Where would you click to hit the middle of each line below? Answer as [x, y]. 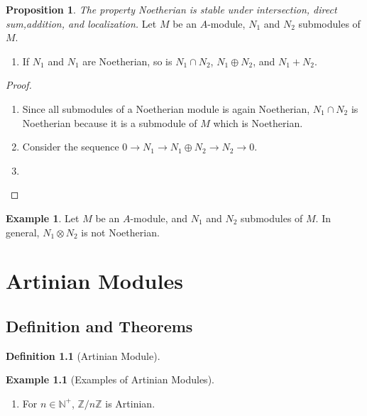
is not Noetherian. [120, 232]
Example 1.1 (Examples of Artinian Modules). [110, 379]
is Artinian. [130, 403]
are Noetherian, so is [127, 61]
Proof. [19, 85]
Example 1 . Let [43, 218]
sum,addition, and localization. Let [81, 23]
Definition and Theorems [99, 325]
